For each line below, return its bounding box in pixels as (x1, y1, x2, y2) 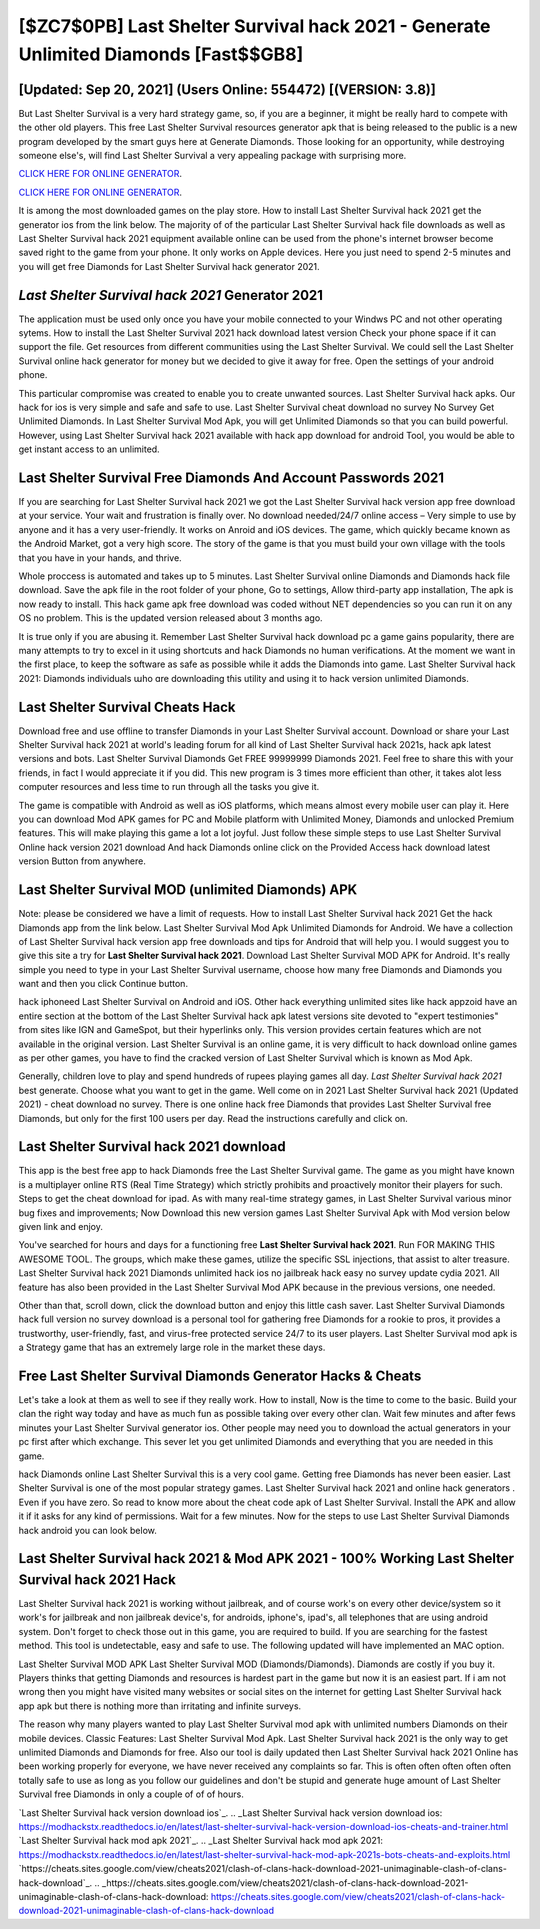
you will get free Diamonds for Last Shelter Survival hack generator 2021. (18, 260, 320, 272)
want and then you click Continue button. (18, 978, 189, 990)
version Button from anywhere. (18, 855, 147, 867)
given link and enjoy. (18, 1221, 104, 1233)
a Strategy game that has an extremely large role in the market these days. (18, 1341, 326, 1354)
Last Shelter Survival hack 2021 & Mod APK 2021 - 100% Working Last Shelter (18, 1550, 515, 1567)
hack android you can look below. (18, 1524, 157, 1536)
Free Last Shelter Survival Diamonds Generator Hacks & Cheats (18, 1367, 422, 1384)
